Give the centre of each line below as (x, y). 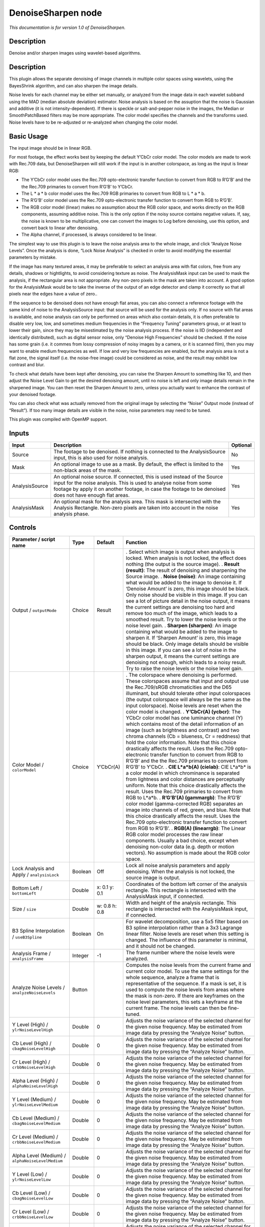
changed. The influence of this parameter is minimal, (187, 940)
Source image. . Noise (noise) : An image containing (185, 577)
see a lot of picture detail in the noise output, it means (188, 601)
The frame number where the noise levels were (180, 953)
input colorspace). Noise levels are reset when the (184, 706)
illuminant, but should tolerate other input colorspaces (188, 694)
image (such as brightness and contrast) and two (183, 730)
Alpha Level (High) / (35, 1081)
